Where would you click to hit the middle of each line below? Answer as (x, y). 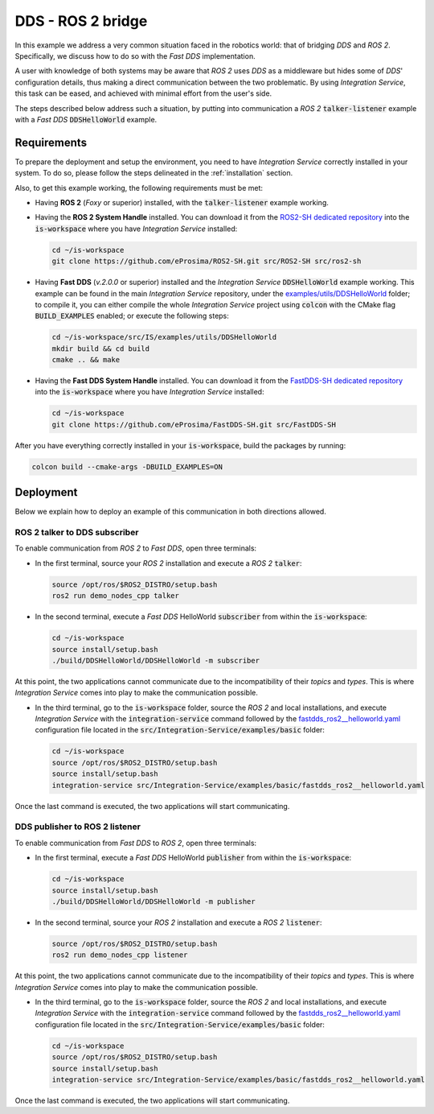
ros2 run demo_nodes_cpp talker (116, 596)
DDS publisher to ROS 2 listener (78, 827)
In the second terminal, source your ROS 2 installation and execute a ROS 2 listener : (178, 922)
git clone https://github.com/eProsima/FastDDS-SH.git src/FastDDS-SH (194, 424)
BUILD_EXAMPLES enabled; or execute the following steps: (132, 316)
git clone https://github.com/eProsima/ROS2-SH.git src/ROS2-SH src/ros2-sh (207, 261)
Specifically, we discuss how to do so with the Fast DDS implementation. (135, 56)
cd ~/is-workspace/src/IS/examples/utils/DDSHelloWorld (164, 337)
